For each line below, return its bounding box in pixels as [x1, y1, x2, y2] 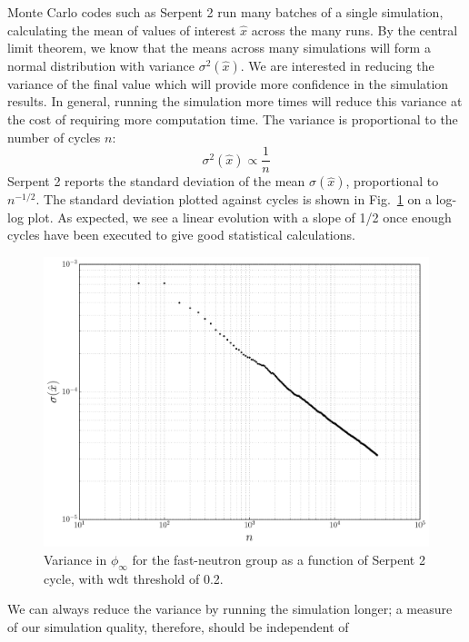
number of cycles [7, 127, 101, 146]
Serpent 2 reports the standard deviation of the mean [7, 172, 305, 191]
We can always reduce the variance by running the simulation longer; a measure [7, 599, 453, 618]
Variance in [44, 549, 107, 568]
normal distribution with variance [7, 55, 195, 74]
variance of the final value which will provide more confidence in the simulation [7, 74, 449, 93]
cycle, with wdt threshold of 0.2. [44, 568, 224, 588]
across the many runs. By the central [251, 20, 458, 39]
